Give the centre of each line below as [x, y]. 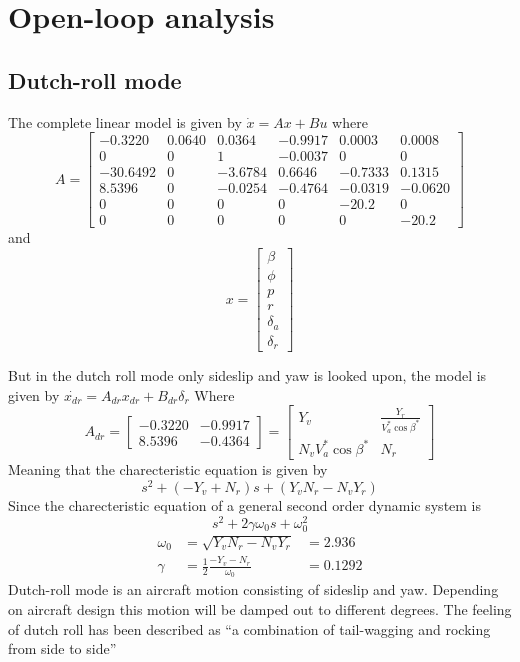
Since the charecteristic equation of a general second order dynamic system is [245, 504]
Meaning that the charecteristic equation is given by [168, 469]
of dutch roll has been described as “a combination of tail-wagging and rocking [249, 628]
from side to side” [62, 648]
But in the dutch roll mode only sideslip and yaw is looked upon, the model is [247, 375]
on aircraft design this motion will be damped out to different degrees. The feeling [260, 608]
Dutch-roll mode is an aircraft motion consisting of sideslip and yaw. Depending [253, 589]
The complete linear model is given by [125, 121]
